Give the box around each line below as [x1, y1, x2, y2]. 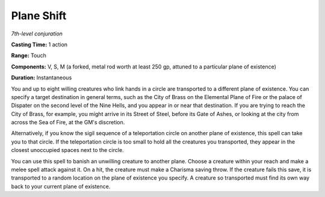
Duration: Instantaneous [11, 74, 72, 81]
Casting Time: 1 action [11, 41, 68, 48]
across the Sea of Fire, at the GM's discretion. [11, 119, 125, 126]
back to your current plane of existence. [11, 183, 111, 190]
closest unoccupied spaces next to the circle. [11, 147, 124, 154]
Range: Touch [11, 52, 46, 59]
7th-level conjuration [11, 30, 63, 37]
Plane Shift [11, 9, 67, 22]
